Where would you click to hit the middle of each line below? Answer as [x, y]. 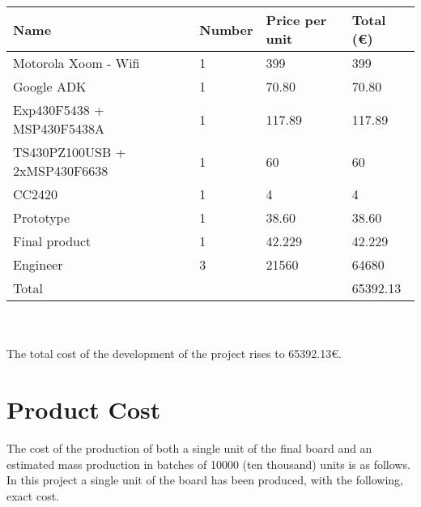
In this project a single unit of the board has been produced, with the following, [205, 480]
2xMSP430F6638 [61, 170]
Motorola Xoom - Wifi [77, 63]
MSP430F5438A [59, 128]
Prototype [42, 217]
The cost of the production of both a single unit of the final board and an [189, 447]
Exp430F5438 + [59, 110]
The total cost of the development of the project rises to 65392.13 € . [174, 354]
